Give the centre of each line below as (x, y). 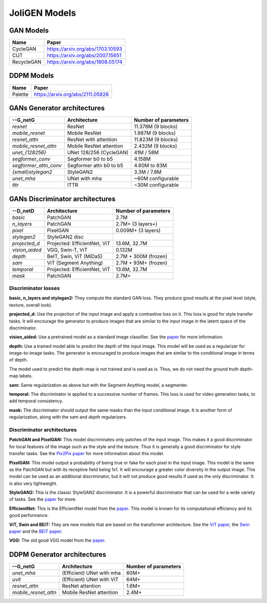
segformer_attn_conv (37, 166)
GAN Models (29, 30)
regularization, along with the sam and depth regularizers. (68, 417)
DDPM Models (32, 76)
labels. (26, 376)
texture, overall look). (31, 305)
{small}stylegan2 (32, 172)
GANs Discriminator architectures (62, 199)
